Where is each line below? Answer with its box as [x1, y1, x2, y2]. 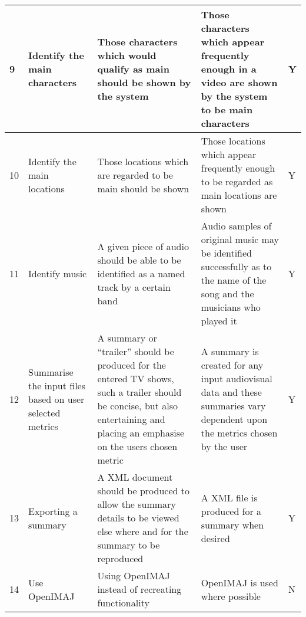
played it [201, 314, 237, 327]
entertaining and [97, 412, 165, 426]
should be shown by [97, 76, 191, 89]
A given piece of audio [97, 239, 189, 253]
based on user [28, 392, 85, 406]
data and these [201, 385, 262, 399]
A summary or [97, 331, 157, 344]
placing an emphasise [97, 426, 185, 439]
